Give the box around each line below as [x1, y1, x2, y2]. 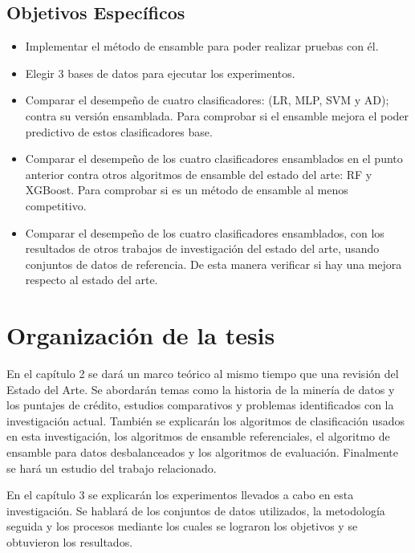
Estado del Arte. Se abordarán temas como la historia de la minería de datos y [6, 380, 395, 397]
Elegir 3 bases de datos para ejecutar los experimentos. [25, 64, 295, 81]
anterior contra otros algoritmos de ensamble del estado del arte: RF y [25, 165, 372, 182]
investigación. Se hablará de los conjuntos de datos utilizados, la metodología [6, 502, 385, 518]
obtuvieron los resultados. [6, 533, 133, 550]
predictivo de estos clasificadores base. [25, 123, 213, 140]
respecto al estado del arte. [25, 271, 158, 288]
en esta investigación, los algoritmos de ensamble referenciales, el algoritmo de [6, 428, 390, 445]
